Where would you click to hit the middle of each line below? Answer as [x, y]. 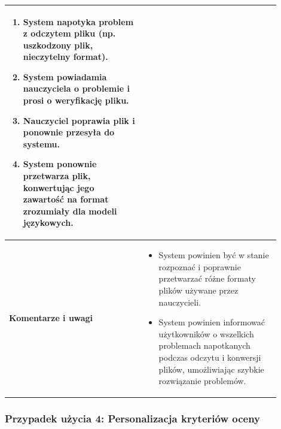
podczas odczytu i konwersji [210, 357]
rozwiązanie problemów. [202, 381]
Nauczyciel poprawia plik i [79, 120]
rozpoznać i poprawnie [200, 266]
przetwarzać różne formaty [207, 278]
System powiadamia [65, 76]
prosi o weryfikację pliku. [76, 100]
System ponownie [60, 164]
